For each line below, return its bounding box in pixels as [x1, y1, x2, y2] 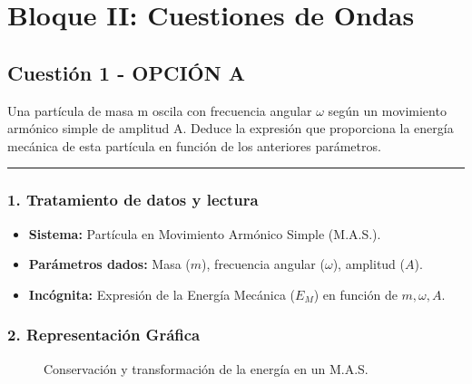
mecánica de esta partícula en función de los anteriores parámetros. [7, 136, 381, 155]
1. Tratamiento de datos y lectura [7, 188, 259, 211]
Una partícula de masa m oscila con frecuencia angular [7, 101, 312, 120]
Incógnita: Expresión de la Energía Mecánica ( [28, 284, 296, 303]
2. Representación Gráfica [7, 323, 201, 346]
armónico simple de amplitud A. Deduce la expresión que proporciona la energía [7, 119, 454, 138]
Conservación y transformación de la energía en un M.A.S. [44, 359, 369, 378]
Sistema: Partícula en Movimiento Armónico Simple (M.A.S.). [28, 224, 381, 243]
